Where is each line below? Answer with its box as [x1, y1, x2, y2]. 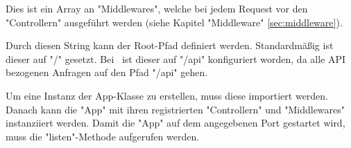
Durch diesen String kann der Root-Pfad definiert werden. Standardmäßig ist [6, 38, 334, 53]
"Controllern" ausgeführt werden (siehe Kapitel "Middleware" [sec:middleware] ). [6, 15, 343, 29]
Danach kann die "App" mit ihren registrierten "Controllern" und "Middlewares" [6, 102, 345, 116]
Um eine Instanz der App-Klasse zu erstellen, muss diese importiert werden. [6, 88, 329, 102]
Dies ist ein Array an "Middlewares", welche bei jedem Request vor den [6, 1, 308, 15]
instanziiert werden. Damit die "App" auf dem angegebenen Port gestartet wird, [6, 115, 345, 130]
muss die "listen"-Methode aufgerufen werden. [6, 129, 200, 143]
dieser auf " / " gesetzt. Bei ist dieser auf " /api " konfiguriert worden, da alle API [6, 51, 346, 66]
